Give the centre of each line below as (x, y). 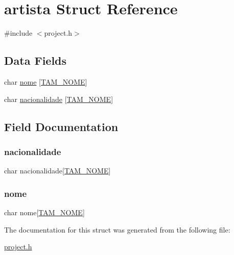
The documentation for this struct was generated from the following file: (117, 229)
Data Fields (36, 60)
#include (18, 33)
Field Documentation (61, 126)
